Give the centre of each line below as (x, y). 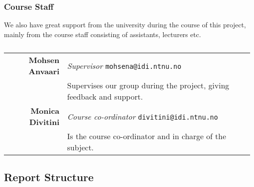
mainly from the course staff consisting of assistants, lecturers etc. (103, 34)
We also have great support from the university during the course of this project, (125, 25)
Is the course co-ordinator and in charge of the (147, 136)
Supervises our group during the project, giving (148, 85)
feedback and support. (105, 97)
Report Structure (49, 177)
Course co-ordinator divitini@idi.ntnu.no (143, 116)
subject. (80, 147)
